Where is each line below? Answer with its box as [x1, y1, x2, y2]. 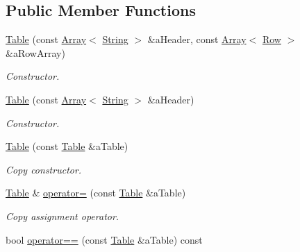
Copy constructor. [6, 162, 82, 176]
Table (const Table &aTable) [6, 139, 128, 153]
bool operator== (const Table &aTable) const [6, 232, 203, 246]
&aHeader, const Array [147, 32, 247, 47]
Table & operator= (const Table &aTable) [6, 185, 186, 200]
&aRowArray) [6, 45, 65, 60]
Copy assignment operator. [6, 208, 119, 223]
